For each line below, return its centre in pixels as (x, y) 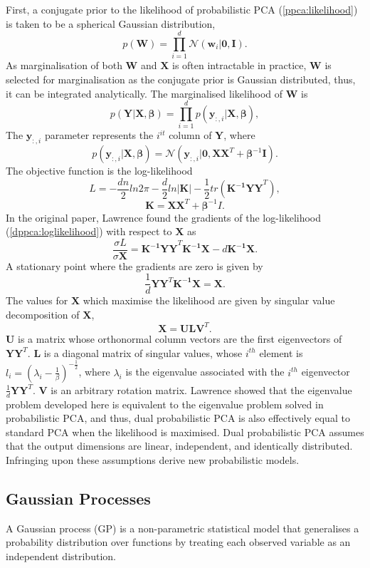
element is (281, 352)
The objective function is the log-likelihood (99, 171)
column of (190, 135)
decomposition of (43, 315)
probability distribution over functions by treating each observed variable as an (178, 542)
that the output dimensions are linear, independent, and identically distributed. (179, 446)
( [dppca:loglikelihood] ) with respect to (89, 231)
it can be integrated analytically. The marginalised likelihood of (144, 93)
